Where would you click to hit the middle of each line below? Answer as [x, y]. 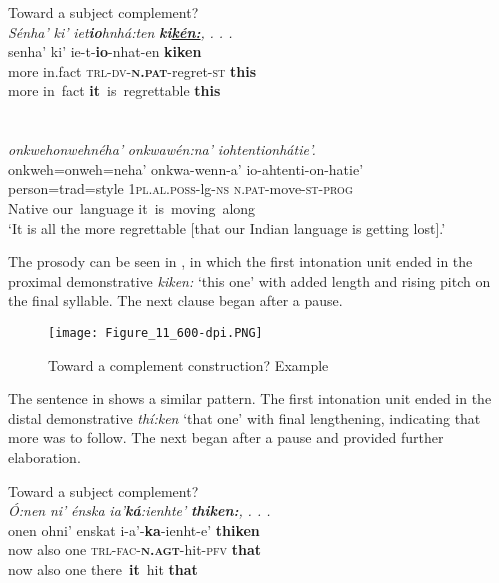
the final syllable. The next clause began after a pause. [175, 300]
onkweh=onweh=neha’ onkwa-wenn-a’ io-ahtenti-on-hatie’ [186, 168]
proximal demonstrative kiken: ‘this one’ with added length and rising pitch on [249, 280]
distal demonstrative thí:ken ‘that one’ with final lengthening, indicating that [244, 417]
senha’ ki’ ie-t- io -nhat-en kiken [105, 51]
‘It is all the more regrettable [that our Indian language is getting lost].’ [227, 227]
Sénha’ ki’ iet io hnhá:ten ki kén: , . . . [120, 31]
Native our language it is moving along [132, 207]
